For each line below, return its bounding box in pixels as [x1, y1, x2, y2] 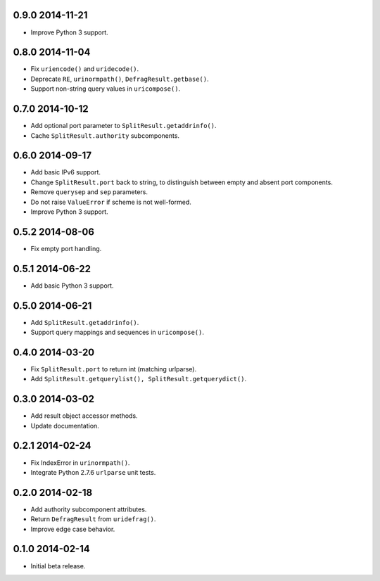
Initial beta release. [30, 561, 86, 570]
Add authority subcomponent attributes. [30, 505, 147, 513]
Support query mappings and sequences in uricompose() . [30, 328, 204, 337]
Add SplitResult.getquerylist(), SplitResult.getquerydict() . [30, 375, 246, 383]
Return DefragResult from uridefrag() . [30, 515, 156, 523]
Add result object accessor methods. [30, 411, 138, 420]
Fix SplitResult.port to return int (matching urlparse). [30, 364, 197, 373]
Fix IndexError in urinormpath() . [30, 458, 130, 467]
